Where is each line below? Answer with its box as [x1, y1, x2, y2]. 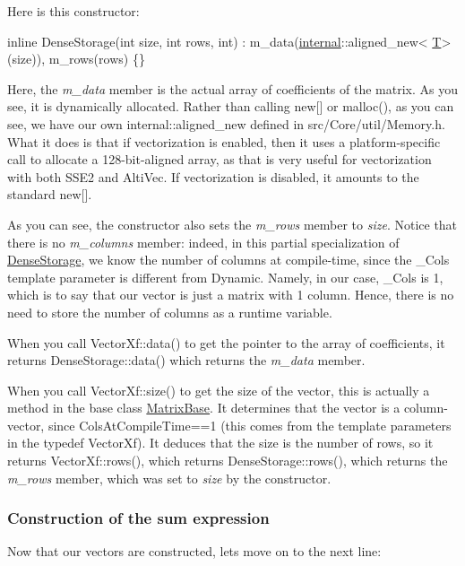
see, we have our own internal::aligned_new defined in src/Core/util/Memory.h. [7, 114, 445, 133]
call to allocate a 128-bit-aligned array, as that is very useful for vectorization [7, 150, 432, 169]
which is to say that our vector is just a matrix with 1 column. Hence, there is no [7, 285, 454, 304]
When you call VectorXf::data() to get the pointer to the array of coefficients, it [7, 333, 445, 352]
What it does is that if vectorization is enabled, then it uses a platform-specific [7, 132, 441, 151]
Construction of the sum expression [7, 507, 270, 529]
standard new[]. [7, 185, 92, 204]
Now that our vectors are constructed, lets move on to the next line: [7, 542, 382, 561]
